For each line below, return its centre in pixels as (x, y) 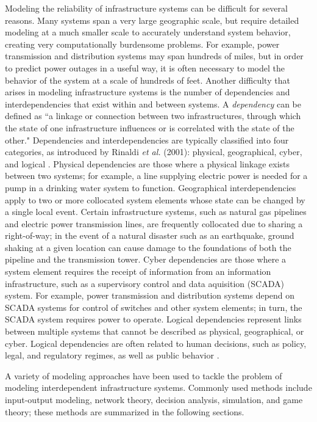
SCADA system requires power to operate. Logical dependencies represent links (153, 319)
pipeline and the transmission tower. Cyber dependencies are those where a (146, 259)
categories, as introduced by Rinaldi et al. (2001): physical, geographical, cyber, (154, 152)
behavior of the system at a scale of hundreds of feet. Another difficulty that (148, 80)
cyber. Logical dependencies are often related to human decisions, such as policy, (156, 343)
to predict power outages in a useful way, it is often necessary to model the (145, 67)
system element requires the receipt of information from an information (138, 271)
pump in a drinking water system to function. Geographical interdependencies (151, 187)
